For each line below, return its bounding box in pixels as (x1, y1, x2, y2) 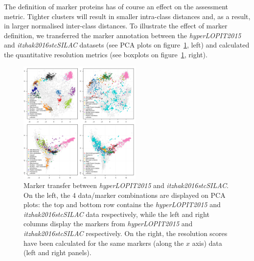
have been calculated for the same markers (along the (23, 237, 184, 248)
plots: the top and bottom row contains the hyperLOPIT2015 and (23, 199, 221, 210)
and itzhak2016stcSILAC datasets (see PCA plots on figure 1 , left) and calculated (4, 40, 250, 50)
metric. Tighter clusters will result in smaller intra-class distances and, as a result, (4, 11, 251, 21)
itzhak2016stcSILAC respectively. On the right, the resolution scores (23, 228, 228, 238)
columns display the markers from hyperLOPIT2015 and (23, 218, 193, 229)
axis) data (192, 237, 222, 248)
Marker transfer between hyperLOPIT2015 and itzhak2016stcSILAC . (23, 180, 229, 190)
